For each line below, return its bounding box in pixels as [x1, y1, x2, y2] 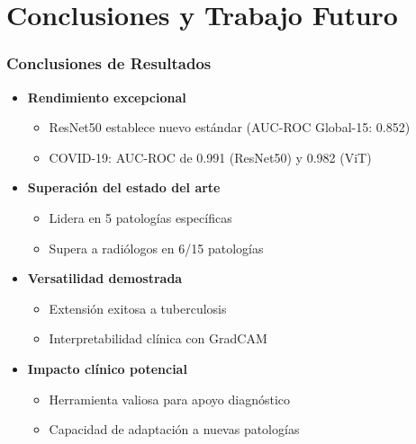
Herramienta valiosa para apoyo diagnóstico [49, 389, 291, 408]
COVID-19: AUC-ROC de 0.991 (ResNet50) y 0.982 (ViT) [49, 147, 372, 166]
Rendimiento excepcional [27, 87, 186, 106]
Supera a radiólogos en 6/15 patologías [49, 238, 264, 257]
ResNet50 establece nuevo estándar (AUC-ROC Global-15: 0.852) [49, 118, 411, 137]
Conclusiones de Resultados [6, 52, 212, 75]
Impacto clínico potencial [27, 359, 187, 377]
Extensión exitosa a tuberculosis [49, 298, 227, 317]
